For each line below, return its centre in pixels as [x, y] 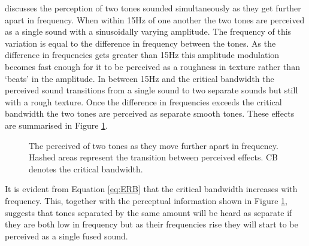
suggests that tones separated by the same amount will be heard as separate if [149, 212]
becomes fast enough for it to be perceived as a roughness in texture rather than [152, 66]
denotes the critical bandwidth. [86, 168]
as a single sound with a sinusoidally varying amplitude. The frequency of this [148, 31]
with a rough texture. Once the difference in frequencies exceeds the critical [143, 101]
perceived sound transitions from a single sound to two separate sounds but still [152, 90]
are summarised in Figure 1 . [56, 125]
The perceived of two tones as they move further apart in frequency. [154, 145]
